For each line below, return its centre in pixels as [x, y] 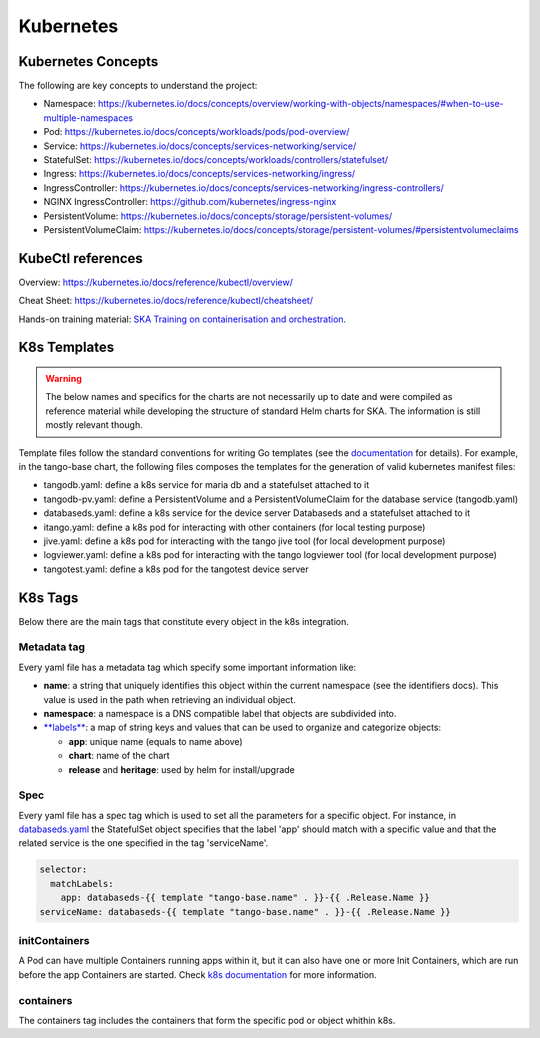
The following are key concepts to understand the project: [138, 86]
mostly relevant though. [94, 425]
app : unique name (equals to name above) [156, 741]
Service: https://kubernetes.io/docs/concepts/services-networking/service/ [200, 146]
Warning [63, 379]
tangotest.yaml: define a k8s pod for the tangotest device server [176, 569]
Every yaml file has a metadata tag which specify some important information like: [187, 667]
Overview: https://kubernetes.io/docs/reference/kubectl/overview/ [156, 282]
